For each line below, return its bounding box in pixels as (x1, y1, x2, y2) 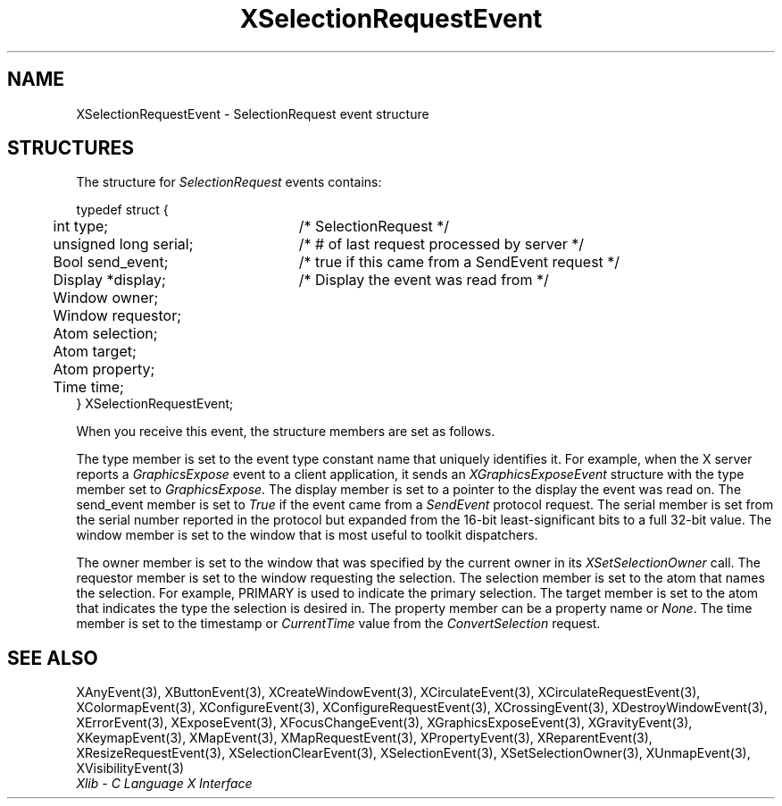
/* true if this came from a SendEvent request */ (298, 253, 620, 272)
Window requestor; (53, 306, 182, 325)
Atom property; (53, 360, 155, 379)
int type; (53, 217, 109, 236)
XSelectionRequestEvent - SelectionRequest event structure (76, 105, 429, 122)
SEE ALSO (7, 646, 98, 669)
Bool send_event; (53, 253, 169, 272)
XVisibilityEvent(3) (76, 760, 185, 777)
